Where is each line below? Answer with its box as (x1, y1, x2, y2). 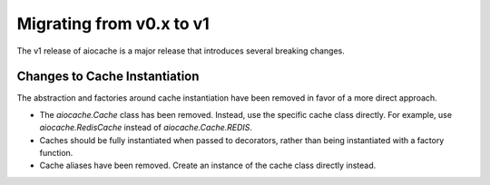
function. (39, 148, 73, 159)
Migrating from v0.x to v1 (16, 14, 211, 34)
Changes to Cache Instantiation (16, 69, 200, 84)
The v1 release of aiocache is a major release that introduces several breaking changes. (16, 45, 345, 56)
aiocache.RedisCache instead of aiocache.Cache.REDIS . (39, 122, 253, 133)
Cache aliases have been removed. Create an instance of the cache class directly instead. (39, 160, 377, 171)
